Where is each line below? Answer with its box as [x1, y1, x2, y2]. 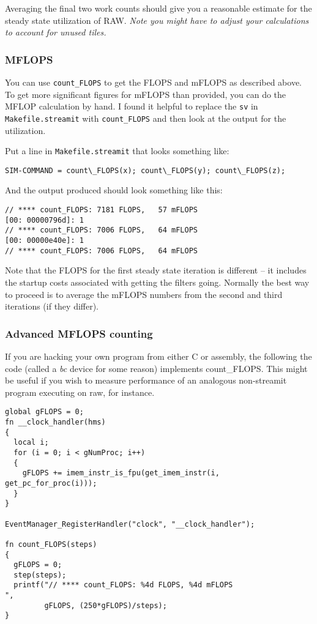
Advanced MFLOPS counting [5, 325, 153, 341]
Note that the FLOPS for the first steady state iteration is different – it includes [5, 264, 307, 277]
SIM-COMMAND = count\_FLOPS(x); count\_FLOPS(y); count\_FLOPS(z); [5, 166, 286, 175]
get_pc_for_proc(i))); [5, 478, 97, 488]
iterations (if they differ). [5, 300, 99, 313]
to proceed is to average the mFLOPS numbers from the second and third [5, 288, 283, 300]
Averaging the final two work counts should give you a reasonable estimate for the [5, 2, 312, 14]
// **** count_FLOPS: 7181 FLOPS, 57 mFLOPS [5, 206, 198, 215]
